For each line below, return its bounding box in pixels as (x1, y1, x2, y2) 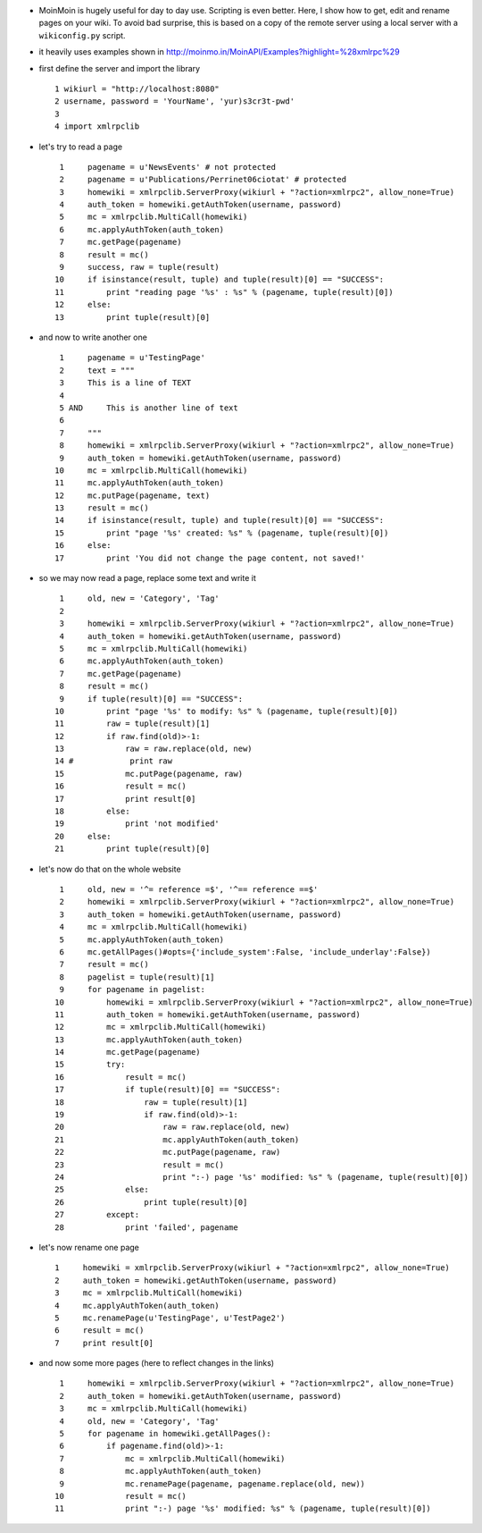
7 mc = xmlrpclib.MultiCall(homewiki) (59, 1453, 286, 1463)
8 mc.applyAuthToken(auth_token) (59, 1466, 262, 1477)
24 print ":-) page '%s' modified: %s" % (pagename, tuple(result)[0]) (54, 1172, 469, 1182)
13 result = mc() (54, 503, 149, 513)
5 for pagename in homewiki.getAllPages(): (59, 1428, 271, 1439)
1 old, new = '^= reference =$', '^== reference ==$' (59, 885, 319, 894)
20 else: (54, 831, 112, 841)
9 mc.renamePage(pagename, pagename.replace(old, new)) (59, 1478, 366, 1488)
